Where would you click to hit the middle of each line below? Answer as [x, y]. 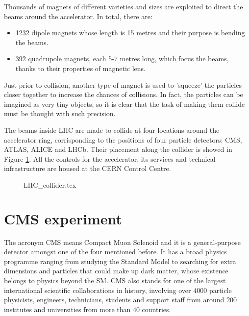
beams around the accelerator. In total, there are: [78, 16]
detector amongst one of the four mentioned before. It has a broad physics [115, 252]
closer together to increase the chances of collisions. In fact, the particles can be [124, 94]
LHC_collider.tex [50, 184]
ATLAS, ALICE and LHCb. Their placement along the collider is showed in [118, 149]
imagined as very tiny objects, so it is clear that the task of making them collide [124, 104]
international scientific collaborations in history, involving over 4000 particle [118, 290]
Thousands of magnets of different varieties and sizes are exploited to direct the [124, 6]
